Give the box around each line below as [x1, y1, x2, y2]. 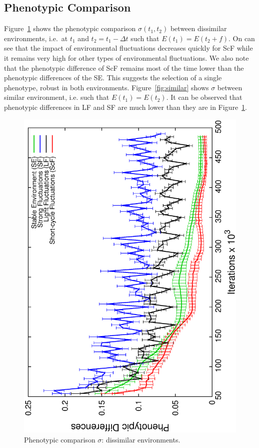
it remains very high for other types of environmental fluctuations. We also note [4, 52, 249, 63]
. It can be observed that [166, 92, 242, 102]
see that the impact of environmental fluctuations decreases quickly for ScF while [4, 43, 253, 53]
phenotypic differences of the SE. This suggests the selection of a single [4, 72, 222, 83]
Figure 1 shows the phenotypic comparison [4, 23, 136, 34]
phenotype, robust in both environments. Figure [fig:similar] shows [4, 82, 209, 92]
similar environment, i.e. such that [4, 92, 109, 102]
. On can [228, 33, 255, 43]
